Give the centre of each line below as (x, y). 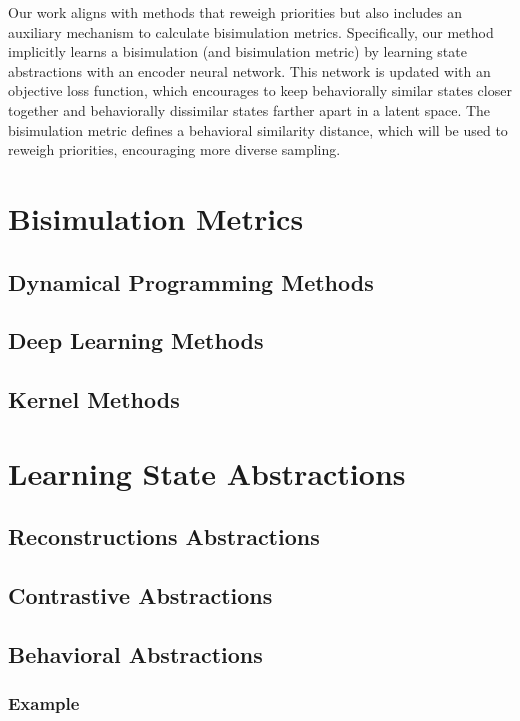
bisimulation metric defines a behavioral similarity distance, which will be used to (258, 129)
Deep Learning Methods (136, 340)
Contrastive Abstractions (140, 595)
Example (44, 703)
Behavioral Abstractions (135, 653)
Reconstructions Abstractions (164, 536)
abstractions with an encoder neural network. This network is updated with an (249, 70)
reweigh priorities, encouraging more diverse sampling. (174, 149)
